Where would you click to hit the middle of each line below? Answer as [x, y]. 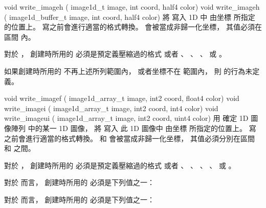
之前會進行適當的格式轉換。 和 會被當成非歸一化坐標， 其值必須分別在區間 [129, 138]
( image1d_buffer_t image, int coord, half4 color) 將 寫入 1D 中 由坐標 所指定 [130, 17]
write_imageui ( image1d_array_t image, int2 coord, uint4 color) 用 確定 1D [126, 118]
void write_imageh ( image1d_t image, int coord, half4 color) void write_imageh [132, 7]
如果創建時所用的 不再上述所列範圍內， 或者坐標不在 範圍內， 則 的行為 [125, 71]
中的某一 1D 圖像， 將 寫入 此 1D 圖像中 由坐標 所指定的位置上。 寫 [142, 128]
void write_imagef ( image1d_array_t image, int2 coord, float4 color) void [122, 98]
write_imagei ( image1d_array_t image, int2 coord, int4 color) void [111, 108]
